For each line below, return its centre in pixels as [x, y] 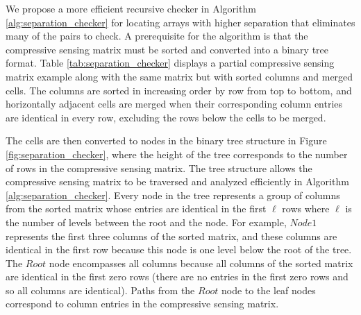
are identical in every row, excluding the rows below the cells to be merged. [166, 117]
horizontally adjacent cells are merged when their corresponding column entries [174, 104]
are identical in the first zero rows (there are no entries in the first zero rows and [177, 276]
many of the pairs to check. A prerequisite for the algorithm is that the [157, 36]
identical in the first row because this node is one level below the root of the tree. [179, 249]
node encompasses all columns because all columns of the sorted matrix [201, 263]
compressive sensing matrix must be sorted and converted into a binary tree [167, 49]
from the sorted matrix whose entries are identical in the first [136, 208]
